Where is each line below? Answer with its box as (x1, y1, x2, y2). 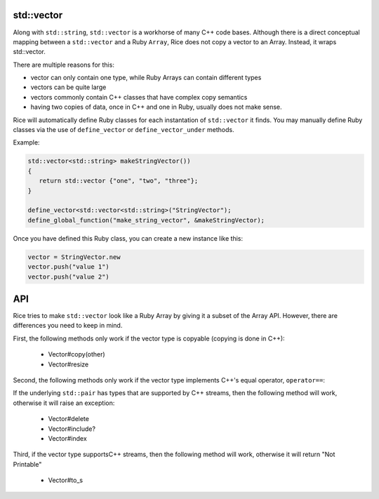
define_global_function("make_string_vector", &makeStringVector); (27, 216, 265, 224)
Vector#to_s (48, 476, 84, 484)
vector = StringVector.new (27, 253, 121, 261)
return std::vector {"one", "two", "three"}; (39, 177, 199, 185)
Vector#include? (48, 425, 96, 433)
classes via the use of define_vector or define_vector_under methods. (13, 126, 234, 134)
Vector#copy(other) (48, 350, 105, 359)
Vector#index (48, 434, 87, 442)
